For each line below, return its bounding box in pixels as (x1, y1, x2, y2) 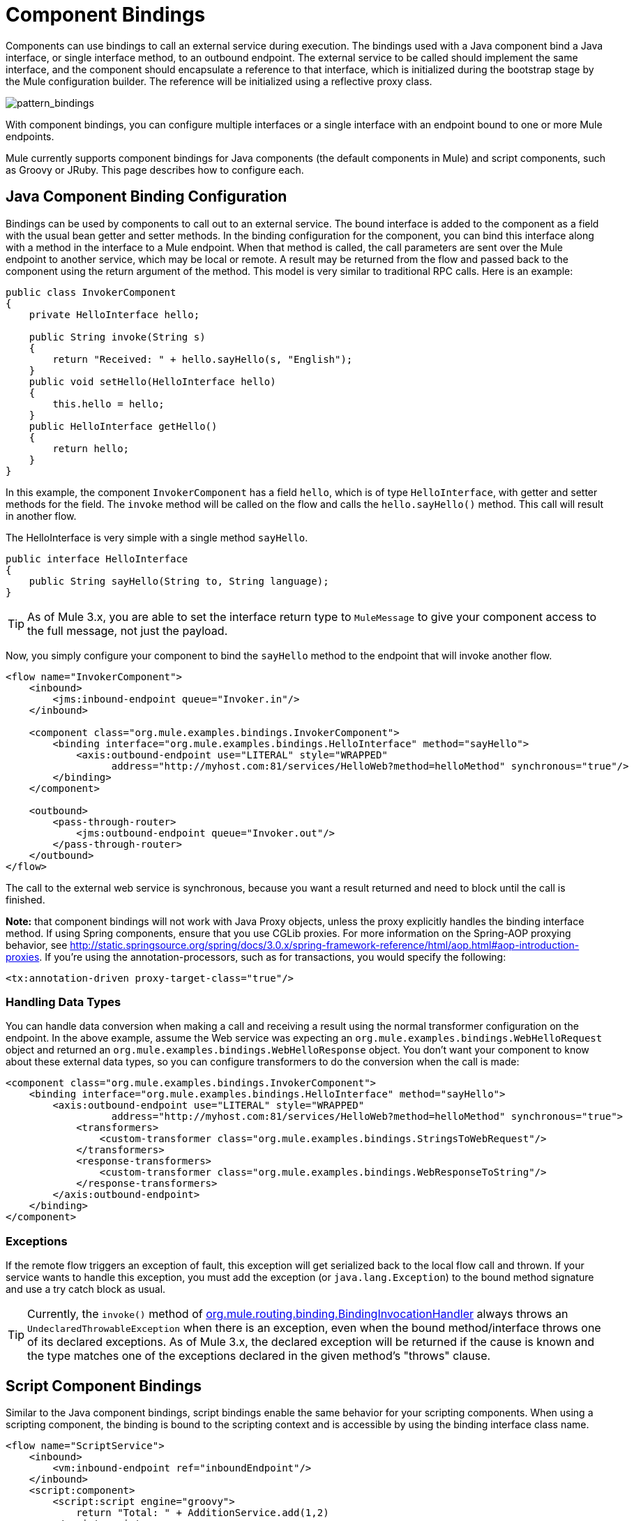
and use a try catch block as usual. (6, 1283, 166, 1296)
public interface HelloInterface (6, 553, 188, 564)
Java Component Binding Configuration (6, 188, 287, 206)
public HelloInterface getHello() (29, 420, 218, 432)
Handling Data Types (6, 994, 121, 1009)
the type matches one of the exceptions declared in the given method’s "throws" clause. (27, 1349, 491, 1363)
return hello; (52, 442, 130, 454)
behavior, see (6, 938, 68, 951)
